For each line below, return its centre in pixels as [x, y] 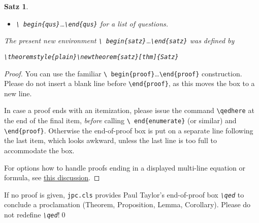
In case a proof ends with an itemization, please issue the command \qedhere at [129, 110]
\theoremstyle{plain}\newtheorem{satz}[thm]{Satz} [91, 57]
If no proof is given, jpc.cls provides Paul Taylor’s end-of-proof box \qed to [124, 194]
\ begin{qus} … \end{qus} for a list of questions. [92, 23]
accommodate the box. [39, 150]
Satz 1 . [16, 6]
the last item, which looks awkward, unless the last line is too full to [110, 140]
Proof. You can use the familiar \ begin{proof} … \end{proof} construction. [123, 73]
